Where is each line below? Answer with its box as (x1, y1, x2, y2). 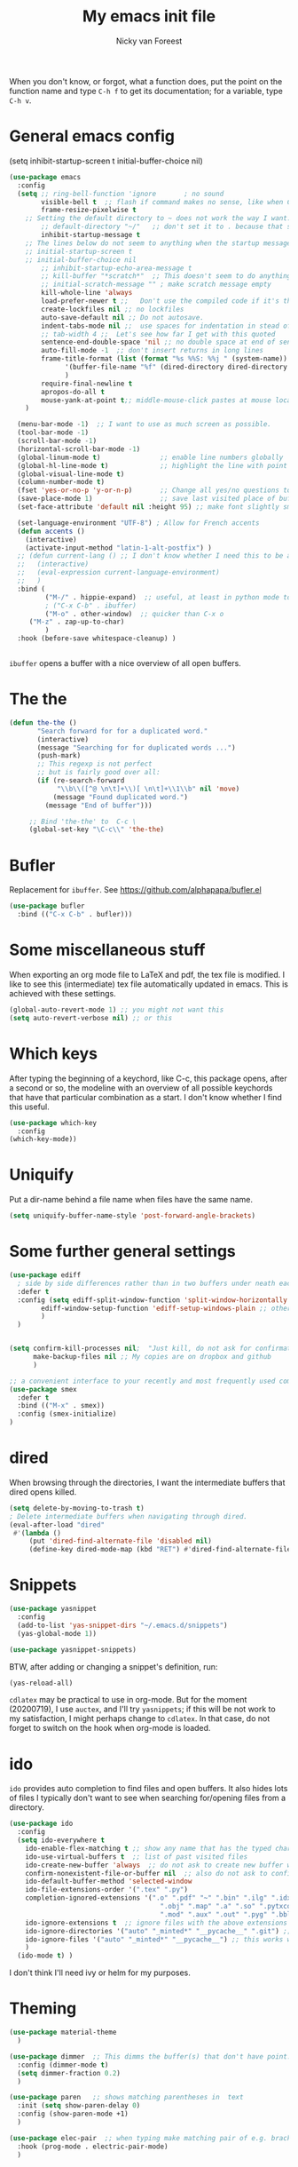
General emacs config (9, 126, 176, 147)
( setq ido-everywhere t (17, 1836, 105, 1845)
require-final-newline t (41, 379, 133, 388)
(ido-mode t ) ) (17, 1951, 74, 1960)
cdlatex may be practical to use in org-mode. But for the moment (9, 1695, 247, 1705)
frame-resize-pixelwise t (41, 206, 137, 215)
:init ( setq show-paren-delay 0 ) (17, 2101, 141, 2110)
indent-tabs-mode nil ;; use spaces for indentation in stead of (41, 321, 292, 330)
